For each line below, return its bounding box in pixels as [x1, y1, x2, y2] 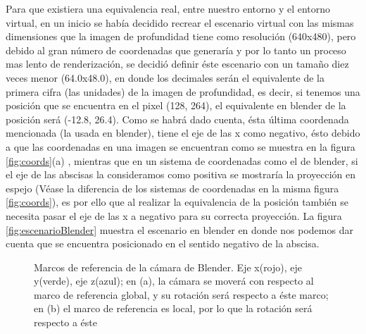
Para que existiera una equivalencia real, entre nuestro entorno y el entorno [6, 1, 331, 16]
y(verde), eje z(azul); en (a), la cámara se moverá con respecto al [34, 273, 314, 288]
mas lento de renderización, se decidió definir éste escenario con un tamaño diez [6, 56, 349, 71]
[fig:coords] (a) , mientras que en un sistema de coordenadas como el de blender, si [6, 153, 358, 168]
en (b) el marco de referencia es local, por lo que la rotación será [34, 301, 313, 316]
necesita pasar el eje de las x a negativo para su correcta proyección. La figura [6, 208, 342, 223]
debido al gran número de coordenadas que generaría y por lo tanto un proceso [6, 42, 346, 57]
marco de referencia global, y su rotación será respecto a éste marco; [34, 287, 329, 302]
